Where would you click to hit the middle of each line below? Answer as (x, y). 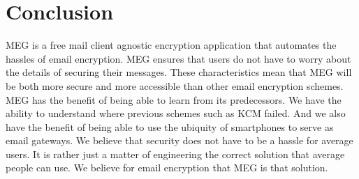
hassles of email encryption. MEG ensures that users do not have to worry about (178, 58)
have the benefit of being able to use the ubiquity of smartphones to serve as (170, 126)
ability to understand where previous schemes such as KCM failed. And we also (176, 113)
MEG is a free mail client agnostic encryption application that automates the (171, 45)
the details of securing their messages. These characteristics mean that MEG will (179, 72)
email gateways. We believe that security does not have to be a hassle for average (179, 140)
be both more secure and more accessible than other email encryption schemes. (175, 85)
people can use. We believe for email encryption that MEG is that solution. (167, 168)
